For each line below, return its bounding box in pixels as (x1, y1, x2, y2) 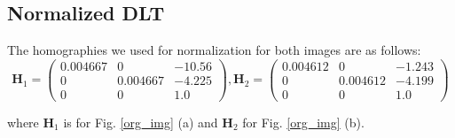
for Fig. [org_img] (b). (242, 112, 365, 131)
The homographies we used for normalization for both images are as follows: (7, 41, 421, 59)
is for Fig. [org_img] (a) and (63, 112, 218, 131)
